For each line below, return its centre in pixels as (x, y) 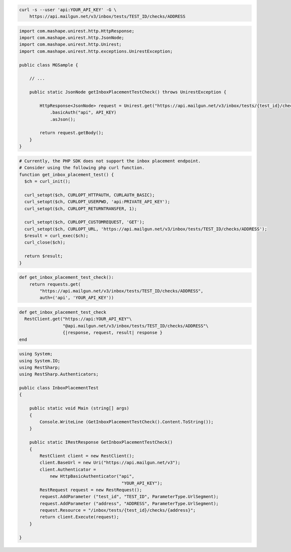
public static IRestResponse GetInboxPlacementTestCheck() (101, 442)
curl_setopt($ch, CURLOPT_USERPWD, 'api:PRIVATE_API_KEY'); (97, 202)
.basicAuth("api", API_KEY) (83, 112)
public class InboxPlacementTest (59, 388)
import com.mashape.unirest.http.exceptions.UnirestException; (96, 51)
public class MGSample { (49, 65)
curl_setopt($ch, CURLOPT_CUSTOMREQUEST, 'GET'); (85, 222)
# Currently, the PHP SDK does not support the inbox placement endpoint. (110, 161)
